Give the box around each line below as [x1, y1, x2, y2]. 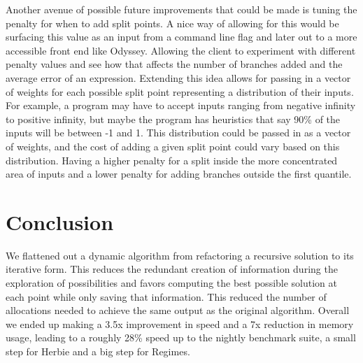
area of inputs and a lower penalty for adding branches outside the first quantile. [6, 166, 352, 181]
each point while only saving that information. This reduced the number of [6, 289, 327, 304]
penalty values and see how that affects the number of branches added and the [6, 57, 343, 71]
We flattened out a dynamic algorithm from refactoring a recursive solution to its [6, 248, 354, 262]
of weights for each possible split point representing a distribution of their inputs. [6, 84, 354, 99]
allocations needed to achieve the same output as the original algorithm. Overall [6, 303, 350, 318]
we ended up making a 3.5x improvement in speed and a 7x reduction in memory [6, 316, 354, 331]
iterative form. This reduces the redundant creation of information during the [6, 262, 338, 276]
